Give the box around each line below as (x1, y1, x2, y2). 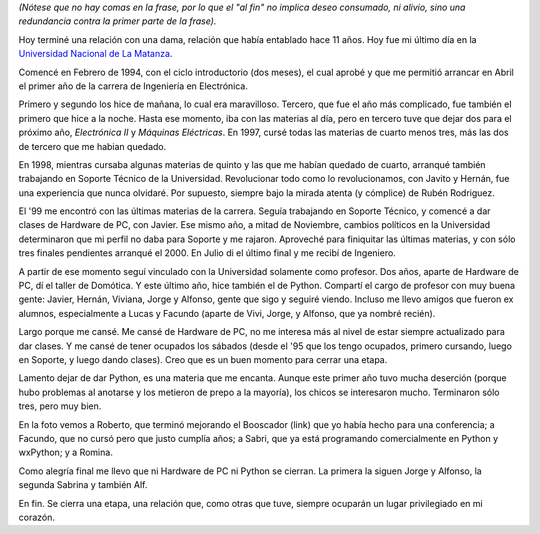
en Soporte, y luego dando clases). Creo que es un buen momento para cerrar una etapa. (18, 353, 388, 365)
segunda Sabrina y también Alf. (18, 479, 148, 491)
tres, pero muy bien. (18, 400, 102, 412)
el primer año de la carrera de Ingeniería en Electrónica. (18, 80, 249, 92)
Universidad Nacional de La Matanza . (18, 48, 173, 60)
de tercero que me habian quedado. (18, 140, 167, 152)
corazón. (18, 511, 55, 523)
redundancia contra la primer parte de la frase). (18, 15, 217, 27)
